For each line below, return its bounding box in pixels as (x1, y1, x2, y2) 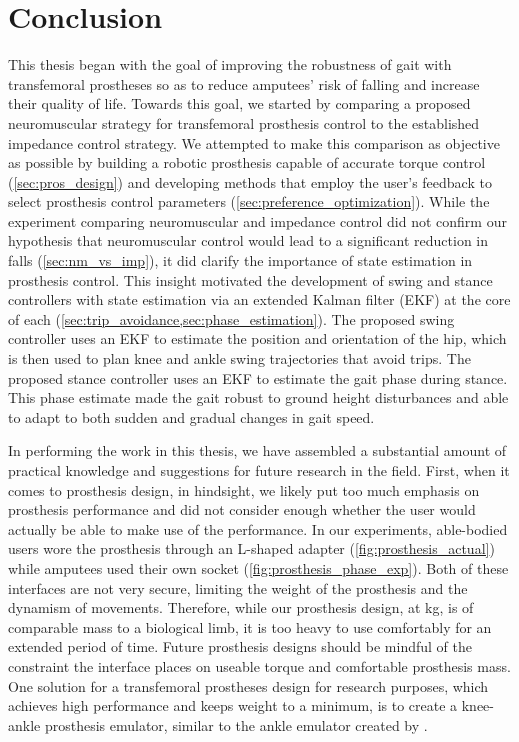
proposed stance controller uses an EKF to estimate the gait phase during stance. (8, 367, 508, 388)
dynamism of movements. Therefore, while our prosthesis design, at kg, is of (8, 597, 474, 618)
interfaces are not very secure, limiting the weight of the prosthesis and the (8, 577, 468, 598)
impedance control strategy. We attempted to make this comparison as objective (8, 132, 500, 153)
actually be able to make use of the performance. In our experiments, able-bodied (8, 518, 508, 539)
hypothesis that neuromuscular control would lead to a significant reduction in (8, 230, 489, 251)
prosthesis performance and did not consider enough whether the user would (8, 499, 476, 520)
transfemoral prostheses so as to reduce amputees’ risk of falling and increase (8, 73, 480, 94)
